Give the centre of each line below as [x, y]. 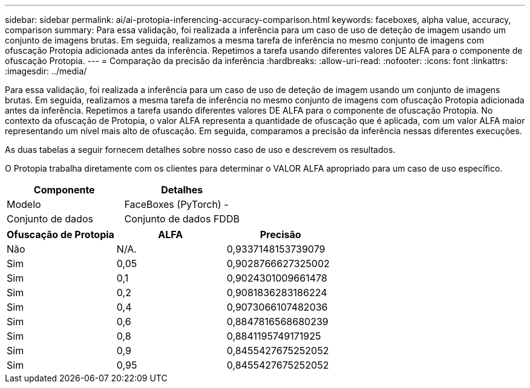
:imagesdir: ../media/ [46, 71]
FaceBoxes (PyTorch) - [176, 204]
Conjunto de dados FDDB [182, 219]
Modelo [24, 204]
